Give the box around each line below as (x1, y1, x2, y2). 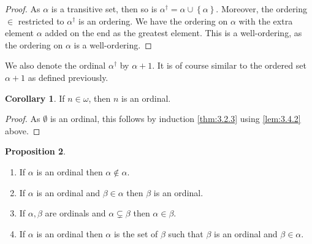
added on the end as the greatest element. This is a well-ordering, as (45, 26, 302, 39)
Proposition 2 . (5, 145, 66, 158)
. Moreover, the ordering (216, 2, 308, 15)
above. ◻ (5, 124, 40, 137)
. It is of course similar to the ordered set (152, 59, 306, 72)
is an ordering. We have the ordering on (78, 14, 228, 27)
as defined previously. (28, 71, 108, 83)
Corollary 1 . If (5, 91, 65, 104)
